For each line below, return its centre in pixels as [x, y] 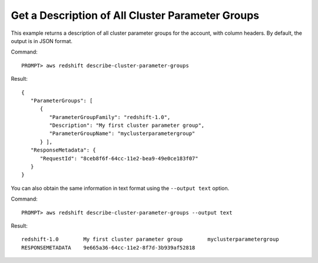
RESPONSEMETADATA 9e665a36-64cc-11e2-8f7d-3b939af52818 [108, 247]
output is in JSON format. [42, 41]
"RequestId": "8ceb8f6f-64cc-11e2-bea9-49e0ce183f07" [119, 158]
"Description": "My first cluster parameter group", [127, 126]
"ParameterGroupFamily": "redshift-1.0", [110, 117]
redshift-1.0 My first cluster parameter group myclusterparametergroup [150, 239]
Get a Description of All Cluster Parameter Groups [135, 15]
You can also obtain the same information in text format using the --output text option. [120, 188]
